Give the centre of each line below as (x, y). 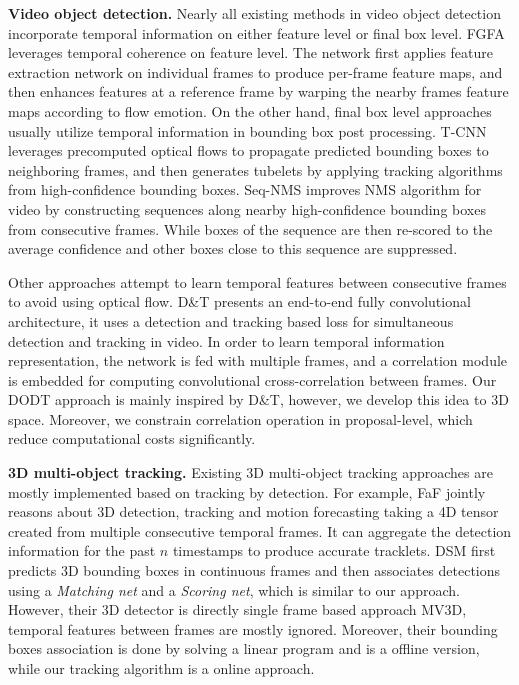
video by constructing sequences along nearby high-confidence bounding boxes (247, 208)
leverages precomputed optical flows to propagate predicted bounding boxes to (248, 150)
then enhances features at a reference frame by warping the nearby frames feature (258, 91)
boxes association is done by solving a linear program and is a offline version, (244, 648)
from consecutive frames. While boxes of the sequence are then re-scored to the (250, 228)
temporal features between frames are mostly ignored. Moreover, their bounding (253, 628)
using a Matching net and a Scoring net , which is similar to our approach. (234, 589)
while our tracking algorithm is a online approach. (161, 668)
